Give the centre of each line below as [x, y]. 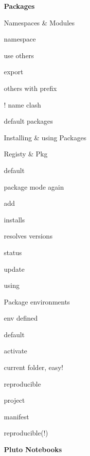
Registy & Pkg [26, 154]
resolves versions [28, 236]
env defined [21, 318]
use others [19, 55]
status [13, 252]
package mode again [34, 186]
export [14, 72]
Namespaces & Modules [39, 22]
